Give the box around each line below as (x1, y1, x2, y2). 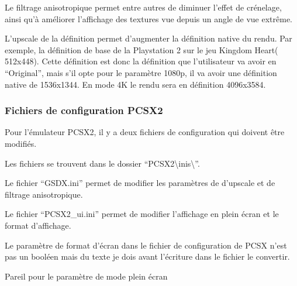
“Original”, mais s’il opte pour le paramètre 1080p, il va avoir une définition (5, 66, 277, 78)
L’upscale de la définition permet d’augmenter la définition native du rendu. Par (5, 32, 292, 44)
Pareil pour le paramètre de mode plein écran (5, 270, 168, 282)
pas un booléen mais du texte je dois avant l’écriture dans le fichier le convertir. (5, 250, 290, 263)
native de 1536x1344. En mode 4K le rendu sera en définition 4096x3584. (5, 78, 266, 90)
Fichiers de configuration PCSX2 (5, 103, 163, 118)
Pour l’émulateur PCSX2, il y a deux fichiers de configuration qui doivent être (5, 126, 285, 138)
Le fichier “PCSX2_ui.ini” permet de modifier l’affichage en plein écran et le (5, 208, 279, 220)
